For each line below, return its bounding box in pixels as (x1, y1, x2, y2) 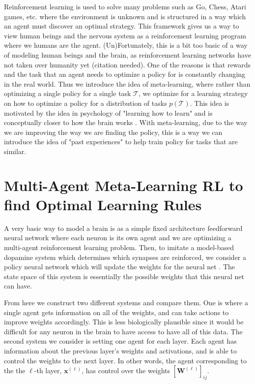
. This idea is (190, 97, 229, 108)
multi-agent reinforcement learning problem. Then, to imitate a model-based (4, 242, 234, 252)
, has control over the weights (82, 365, 170, 376)
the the (4, 365, 26, 376)
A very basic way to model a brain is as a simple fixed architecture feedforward (4, 223, 243, 233)
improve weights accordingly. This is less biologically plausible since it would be (4, 317, 244, 327)
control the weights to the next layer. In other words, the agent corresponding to (4, 355, 247, 365)
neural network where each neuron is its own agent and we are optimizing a (4, 232, 231, 243)
